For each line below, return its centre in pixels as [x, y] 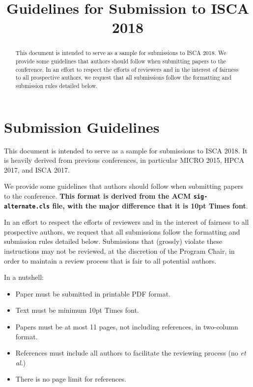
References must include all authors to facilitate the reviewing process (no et [131, 353]
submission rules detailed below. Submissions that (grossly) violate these [113, 241]
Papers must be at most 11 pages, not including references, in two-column [127, 327]
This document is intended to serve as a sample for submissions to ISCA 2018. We [121, 53]
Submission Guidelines [82, 127]
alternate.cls [27, 206]
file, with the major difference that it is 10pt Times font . [150, 205]
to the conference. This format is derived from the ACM [98, 195]
